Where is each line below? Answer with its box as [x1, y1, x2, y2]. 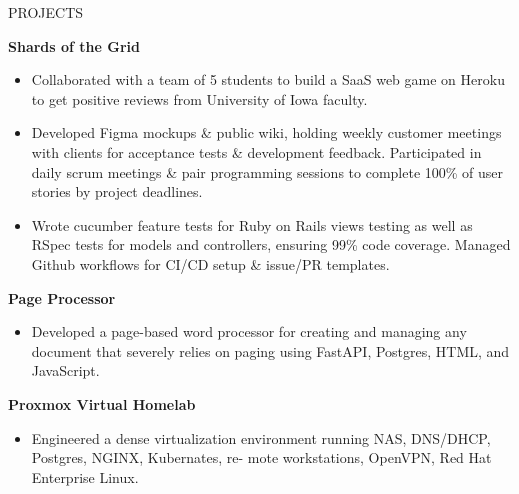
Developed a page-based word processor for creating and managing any [31, 321, 467, 342]
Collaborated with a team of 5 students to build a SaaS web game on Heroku [31, 69, 505, 90]
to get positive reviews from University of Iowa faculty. [31, 88, 368, 109]
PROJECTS [8, 2, 84, 22]
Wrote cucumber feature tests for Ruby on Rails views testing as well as [31, 214, 473, 235]
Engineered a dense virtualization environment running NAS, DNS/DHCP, [31, 427, 491, 448]
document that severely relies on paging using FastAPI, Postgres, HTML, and [31, 340, 510, 361]
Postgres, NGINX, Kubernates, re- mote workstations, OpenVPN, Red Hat [31, 447, 492, 468]
